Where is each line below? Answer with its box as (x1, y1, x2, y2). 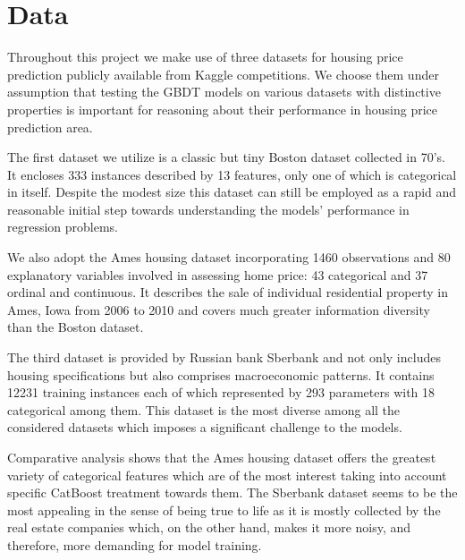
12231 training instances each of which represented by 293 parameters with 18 (7, 383, 435, 402)
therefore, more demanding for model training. (7, 535, 262, 554)
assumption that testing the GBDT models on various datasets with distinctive (7, 82, 441, 101)
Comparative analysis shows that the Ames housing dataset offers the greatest (7, 448, 436, 466)
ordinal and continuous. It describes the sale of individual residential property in (7, 283, 448, 301)
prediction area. (7, 117, 93, 136)
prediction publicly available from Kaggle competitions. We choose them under (7, 64, 439, 83)
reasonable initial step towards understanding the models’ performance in (7, 199, 410, 218)
